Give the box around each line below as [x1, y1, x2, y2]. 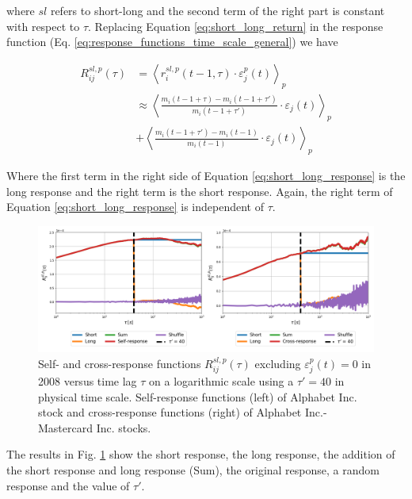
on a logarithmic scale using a [149, 373, 294, 390]
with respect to [6, 17, 80, 34]
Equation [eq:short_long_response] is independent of [6, 198, 264, 215]
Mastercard [38, 419, 93, 436]
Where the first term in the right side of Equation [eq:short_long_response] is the [6, 167, 406, 184]
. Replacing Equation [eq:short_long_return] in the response [88, 17, 383, 34]
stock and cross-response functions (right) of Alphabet [38, 404, 302, 420]
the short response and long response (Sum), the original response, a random [6, 462, 380, 478]
